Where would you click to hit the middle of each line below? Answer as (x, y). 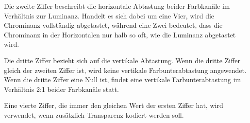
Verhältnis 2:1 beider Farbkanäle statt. (61, 89)
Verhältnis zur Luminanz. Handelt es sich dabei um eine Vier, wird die (109, 15)
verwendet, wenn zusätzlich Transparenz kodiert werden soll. (94, 114)
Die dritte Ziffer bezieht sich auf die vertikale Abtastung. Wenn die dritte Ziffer (122, 60)
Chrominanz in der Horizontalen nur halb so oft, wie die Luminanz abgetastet (120, 34)
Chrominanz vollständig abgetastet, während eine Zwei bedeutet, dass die (113, 25)
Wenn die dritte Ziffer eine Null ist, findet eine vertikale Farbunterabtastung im (123, 79)
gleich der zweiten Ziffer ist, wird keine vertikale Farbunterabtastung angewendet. (125, 70)
